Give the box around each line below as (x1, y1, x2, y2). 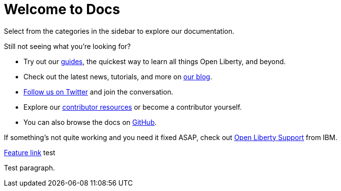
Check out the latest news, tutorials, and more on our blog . (23, 72, 213, 81)
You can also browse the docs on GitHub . (23, 118, 157, 126)
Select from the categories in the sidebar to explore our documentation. (4, 26, 234, 35)
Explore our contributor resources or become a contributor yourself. (23, 102, 242, 111)
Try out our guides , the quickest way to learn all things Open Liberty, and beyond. (23, 57, 286, 66)
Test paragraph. (4, 163, 55, 172)
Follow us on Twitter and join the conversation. (23, 87, 173, 96)
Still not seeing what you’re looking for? (4, 42, 131, 50)
